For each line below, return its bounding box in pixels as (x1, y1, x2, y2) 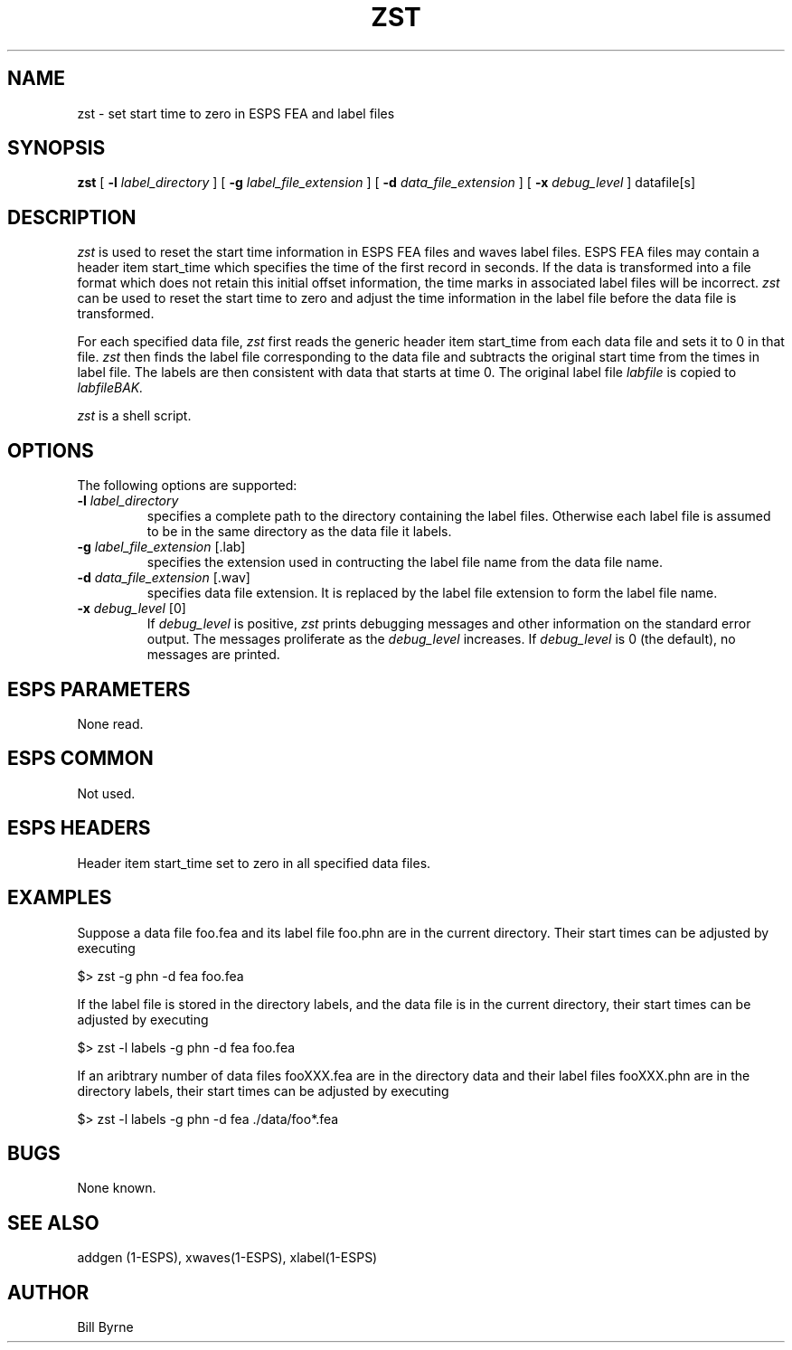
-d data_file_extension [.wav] (77, 570, 250, 586)
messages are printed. (146, 647, 280, 663)
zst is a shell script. (77, 408, 192, 424)
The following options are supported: (77, 477, 297, 494)
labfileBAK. (77, 380, 144, 396)
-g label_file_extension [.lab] (77, 539, 246, 555)
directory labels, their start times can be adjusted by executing (77, 1082, 449, 1099)
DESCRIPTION (7, 205, 137, 229)
